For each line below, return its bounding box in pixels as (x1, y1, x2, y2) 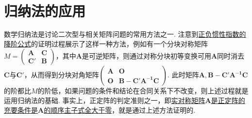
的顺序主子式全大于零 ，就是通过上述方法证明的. (44, 104, 196, 115)
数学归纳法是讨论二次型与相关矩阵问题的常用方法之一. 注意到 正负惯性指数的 (4, 29, 246, 39)
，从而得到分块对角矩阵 (24, 70, 99, 80)
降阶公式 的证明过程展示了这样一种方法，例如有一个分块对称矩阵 (4, 38, 208, 48)
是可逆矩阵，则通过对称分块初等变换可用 (82, 51, 211, 61)
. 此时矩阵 (168, 70, 199, 80)
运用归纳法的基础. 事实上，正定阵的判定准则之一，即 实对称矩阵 (4, 95, 205, 105)
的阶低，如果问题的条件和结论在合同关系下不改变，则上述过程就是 (37, 86, 249, 96)
